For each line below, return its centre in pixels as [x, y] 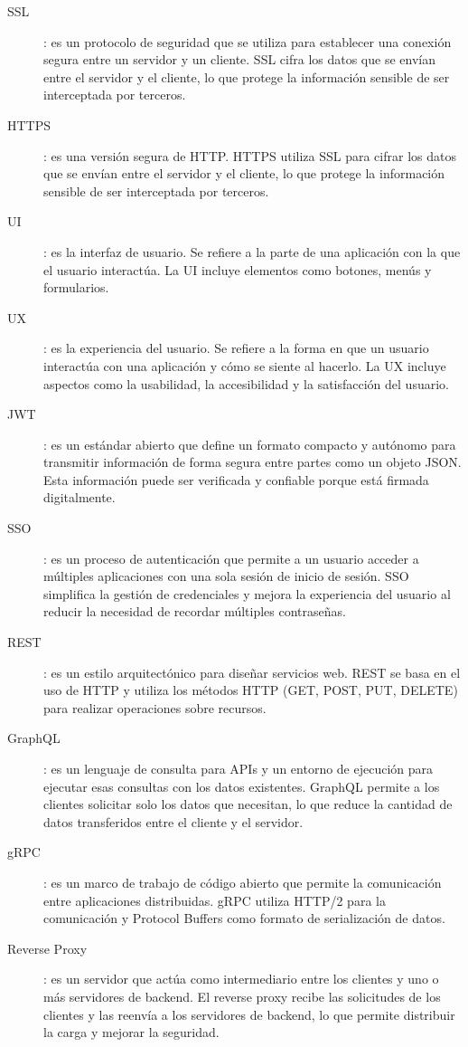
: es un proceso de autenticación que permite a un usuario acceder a [231, 558]
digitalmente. [80, 497]
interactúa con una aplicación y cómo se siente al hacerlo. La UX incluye [245, 365]
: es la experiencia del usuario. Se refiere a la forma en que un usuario [236, 348]
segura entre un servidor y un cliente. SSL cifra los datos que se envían [239, 59]
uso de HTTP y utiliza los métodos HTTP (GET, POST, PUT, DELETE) [251, 690]
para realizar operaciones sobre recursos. [155, 707]
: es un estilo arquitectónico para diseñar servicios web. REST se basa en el [252, 672]
